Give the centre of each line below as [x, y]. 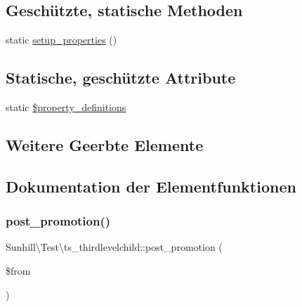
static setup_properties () [61, 40]
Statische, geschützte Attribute [121, 78]
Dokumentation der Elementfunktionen [151, 186]
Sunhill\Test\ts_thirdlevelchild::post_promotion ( [114, 247]
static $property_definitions [66, 107]
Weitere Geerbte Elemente [105, 144]
